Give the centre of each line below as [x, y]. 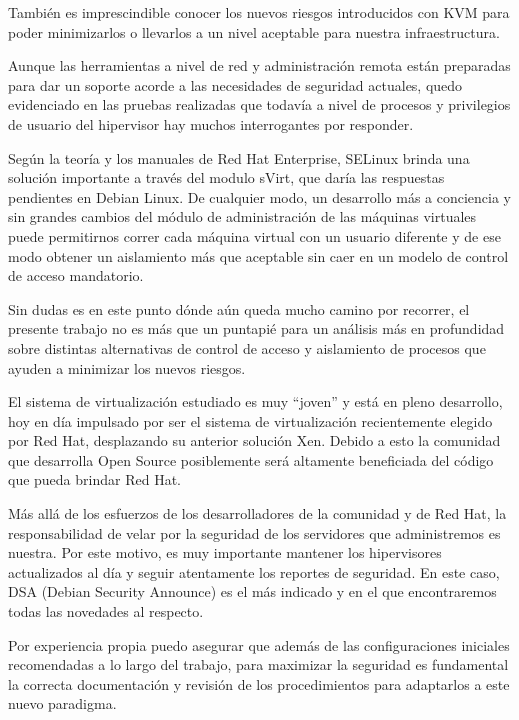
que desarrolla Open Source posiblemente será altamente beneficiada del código [251, 459]
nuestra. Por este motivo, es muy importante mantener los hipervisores [225, 552]
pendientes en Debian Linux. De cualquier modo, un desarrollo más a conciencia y [259, 196]
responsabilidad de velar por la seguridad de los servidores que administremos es [254, 532]
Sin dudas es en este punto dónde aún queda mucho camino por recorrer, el [239, 308]
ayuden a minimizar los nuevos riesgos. [127, 367]
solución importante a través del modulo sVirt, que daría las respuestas [226, 177]
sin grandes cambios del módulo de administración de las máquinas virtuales [242, 216]
